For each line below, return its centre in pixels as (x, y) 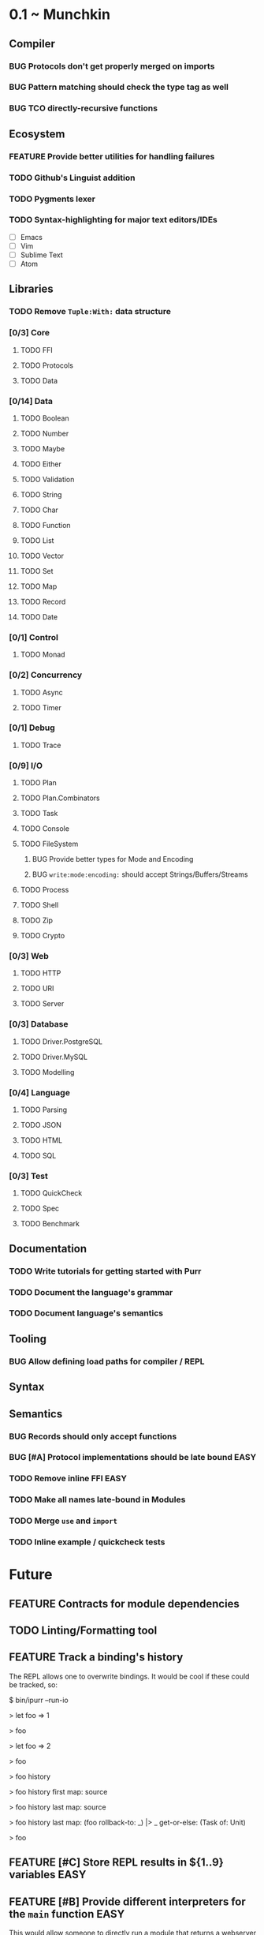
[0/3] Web (29, 956)
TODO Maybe (43, 448)
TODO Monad (43, 655)
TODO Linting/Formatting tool (83, 1631)
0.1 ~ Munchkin (60, 15)
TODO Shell (39, 905)
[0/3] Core (30, 333)
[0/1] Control (33, 637)
